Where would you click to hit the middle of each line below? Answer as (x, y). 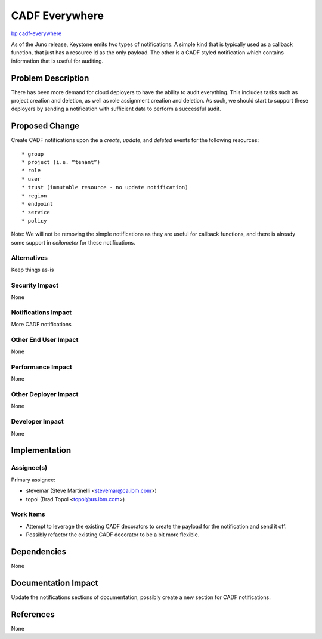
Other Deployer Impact (45, 394)
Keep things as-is (32, 270)
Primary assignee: (33, 480)
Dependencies (39, 552)
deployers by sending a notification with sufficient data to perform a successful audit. (116, 109)
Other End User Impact (45, 339)
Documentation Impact (55, 583)
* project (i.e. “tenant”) (61, 162)
